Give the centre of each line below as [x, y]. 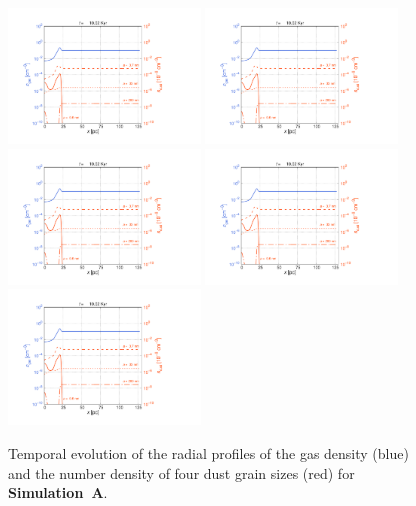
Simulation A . [58, 492]
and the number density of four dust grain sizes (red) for [181, 472]
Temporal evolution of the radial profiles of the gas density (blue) [208, 452]
